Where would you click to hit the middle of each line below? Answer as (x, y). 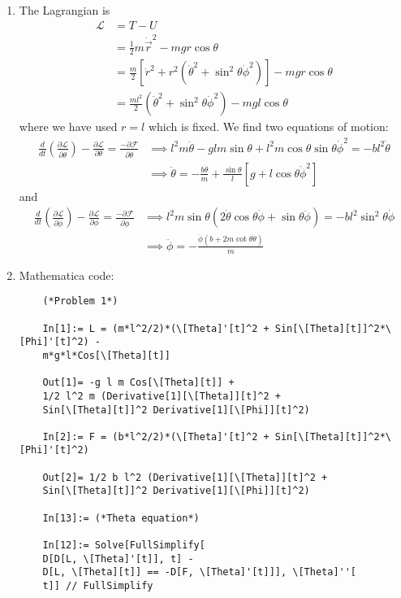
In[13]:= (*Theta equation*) (121, 518)
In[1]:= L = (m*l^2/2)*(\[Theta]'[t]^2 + (156, 328)
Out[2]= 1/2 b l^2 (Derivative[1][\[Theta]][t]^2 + (185, 477)
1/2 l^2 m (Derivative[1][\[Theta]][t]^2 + (162, 396)
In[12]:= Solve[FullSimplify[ (124, 546)
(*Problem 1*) (80, 301)
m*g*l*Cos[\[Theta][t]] (106, 355)
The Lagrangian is (65, 10)
